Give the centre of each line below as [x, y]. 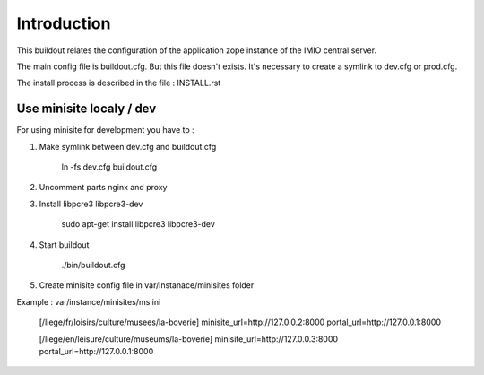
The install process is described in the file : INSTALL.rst [119, 83]
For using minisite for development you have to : [105, 130]
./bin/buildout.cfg [93, 265]
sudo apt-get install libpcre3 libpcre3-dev [138, 224]
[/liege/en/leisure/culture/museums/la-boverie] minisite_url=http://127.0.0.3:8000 [189, 339]
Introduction [64, 23]
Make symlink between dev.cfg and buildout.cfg [128, 146]
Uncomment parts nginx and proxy [103, 187]
